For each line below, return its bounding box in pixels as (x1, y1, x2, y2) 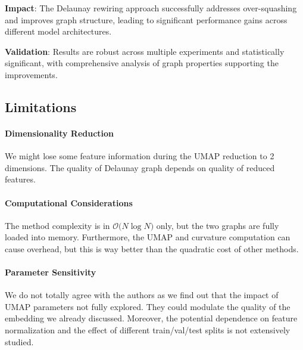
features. (5, 173, 36, 185)
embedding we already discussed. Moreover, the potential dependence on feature (5, 312, 298, 324)
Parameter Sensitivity (5, 266, 96, 278)
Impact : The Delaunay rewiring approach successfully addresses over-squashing (5, 2, 297, 14)
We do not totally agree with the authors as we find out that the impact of (5, 289, 279, 301)
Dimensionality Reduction (5, 126, 114, 139)
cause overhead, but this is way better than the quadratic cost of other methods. (5, 242, 299, 255)
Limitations (5, 97, 77, 116)
